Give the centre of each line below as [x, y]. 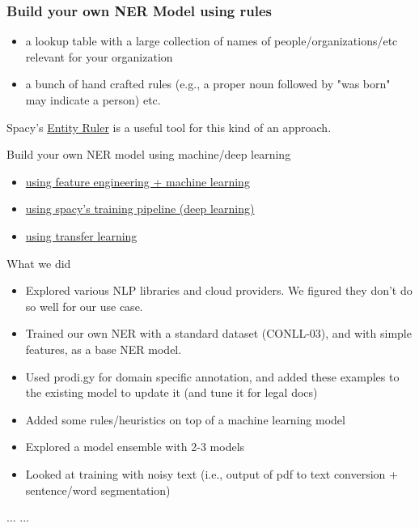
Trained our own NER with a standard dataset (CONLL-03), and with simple [218, 333]
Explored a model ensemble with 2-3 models [135, 447]
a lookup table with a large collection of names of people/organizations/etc [212, 41]
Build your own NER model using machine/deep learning [149, 154]
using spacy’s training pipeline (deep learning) [140, 209]
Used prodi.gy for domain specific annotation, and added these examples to [212, 376]
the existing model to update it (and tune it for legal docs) [171, 392]
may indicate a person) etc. [93, 100]
